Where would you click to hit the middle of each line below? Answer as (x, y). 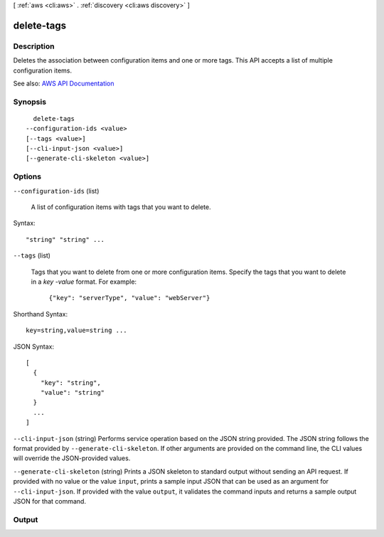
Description (34, 46)
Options (27, 176)
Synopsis (30, 102)
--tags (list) (32, 255)
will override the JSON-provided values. (72, 458)
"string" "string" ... (65, 239)
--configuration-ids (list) (56, 191)
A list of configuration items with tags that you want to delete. (121, 207)
